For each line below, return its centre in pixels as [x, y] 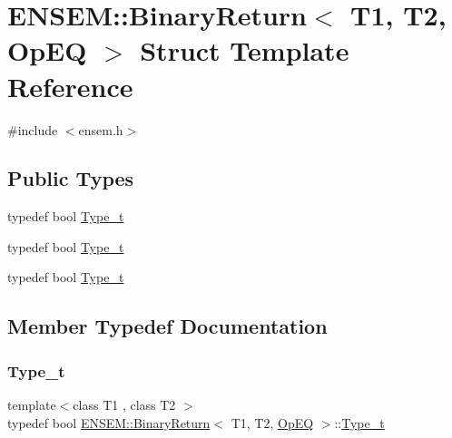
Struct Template [245, 50]
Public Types [71, 178]
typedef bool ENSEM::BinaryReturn [109, 422]
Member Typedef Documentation [167, 326]
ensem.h [101, 129]
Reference [70, 86]
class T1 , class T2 [124, 405]
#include [33, 129]
